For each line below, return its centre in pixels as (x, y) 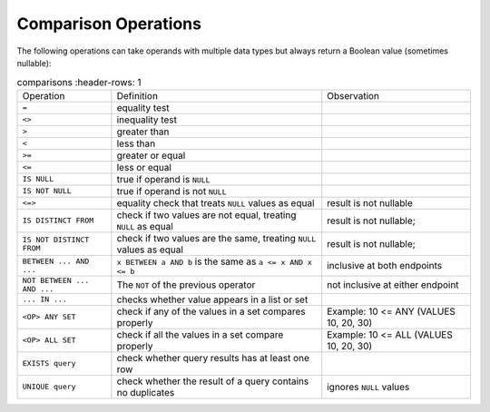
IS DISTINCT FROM (58, 221)
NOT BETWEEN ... (56, 280)
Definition (137, 95)
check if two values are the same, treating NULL (216, 238)
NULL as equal (145, 226)
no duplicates (146, 392)
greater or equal (151, 155)
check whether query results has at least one (213, 358)
